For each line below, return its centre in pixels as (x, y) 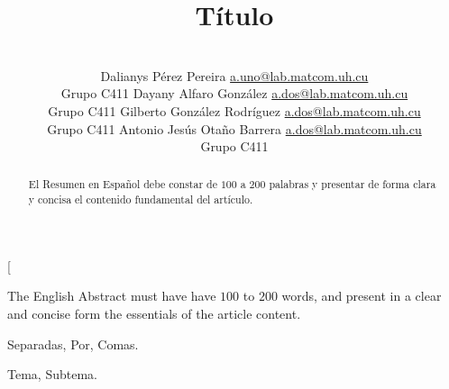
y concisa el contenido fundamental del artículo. (141, 199)
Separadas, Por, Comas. (73, 344)
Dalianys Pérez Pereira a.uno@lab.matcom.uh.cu (234, 75)
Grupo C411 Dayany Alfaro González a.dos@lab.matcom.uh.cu (234, 93)
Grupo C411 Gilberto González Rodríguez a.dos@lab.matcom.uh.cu (234, 110)
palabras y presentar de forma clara (353, 184)
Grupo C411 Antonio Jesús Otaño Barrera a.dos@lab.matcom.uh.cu (234, 128)
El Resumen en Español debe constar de (123, 184)
